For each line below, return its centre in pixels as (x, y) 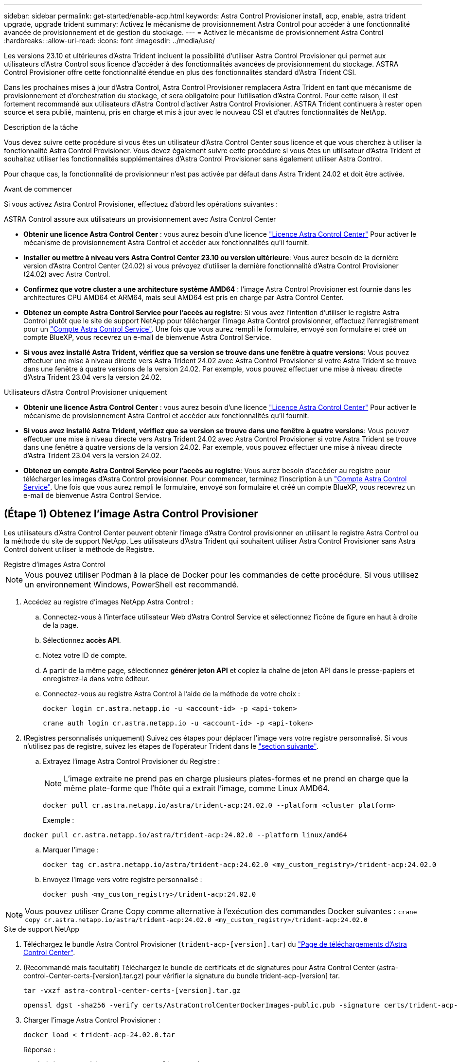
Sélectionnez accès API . (82, 640)
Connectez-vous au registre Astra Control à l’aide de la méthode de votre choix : (172, 693)
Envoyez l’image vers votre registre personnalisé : (123, 879)
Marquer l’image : (71, 850)
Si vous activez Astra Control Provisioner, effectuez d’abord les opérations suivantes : (141, 204)
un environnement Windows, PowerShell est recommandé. (132, 584)
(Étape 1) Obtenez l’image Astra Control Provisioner (131, 514)
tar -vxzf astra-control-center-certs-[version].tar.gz (132, 990)
